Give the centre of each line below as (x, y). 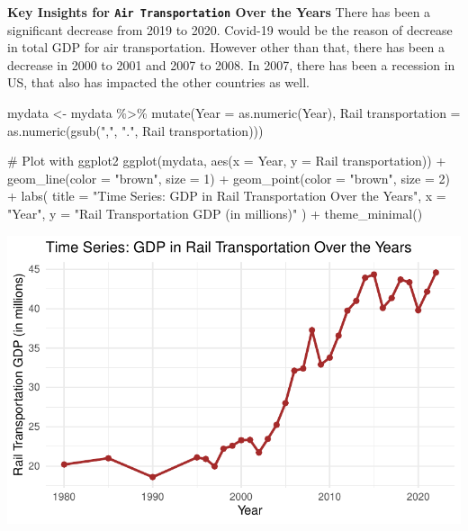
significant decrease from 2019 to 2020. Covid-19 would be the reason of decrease (230, 29)
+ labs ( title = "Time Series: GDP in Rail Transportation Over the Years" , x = (227, 196)
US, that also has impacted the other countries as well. (158, 82)
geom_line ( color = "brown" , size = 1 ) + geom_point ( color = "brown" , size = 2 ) (229, 178)
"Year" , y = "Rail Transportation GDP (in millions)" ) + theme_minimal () (215, 213)
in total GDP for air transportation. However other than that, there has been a (226, 47)
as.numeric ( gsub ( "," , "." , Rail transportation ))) (135, 130)
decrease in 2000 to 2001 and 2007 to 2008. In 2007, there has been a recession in (231, 64)
